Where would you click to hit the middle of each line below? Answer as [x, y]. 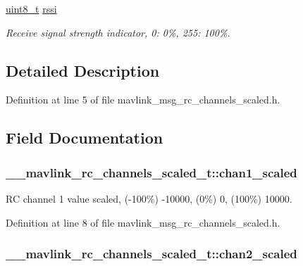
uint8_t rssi [31, 8]
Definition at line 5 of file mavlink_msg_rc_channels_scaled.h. [143, 100]
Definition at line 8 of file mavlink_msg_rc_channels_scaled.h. [143, 222]
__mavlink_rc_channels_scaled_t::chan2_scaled [151, 254]
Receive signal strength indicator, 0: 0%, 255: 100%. [118, 32]
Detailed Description [83, 70]
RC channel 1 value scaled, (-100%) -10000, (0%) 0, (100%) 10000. [149, 198]
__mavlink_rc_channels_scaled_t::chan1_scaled [151, 172]
